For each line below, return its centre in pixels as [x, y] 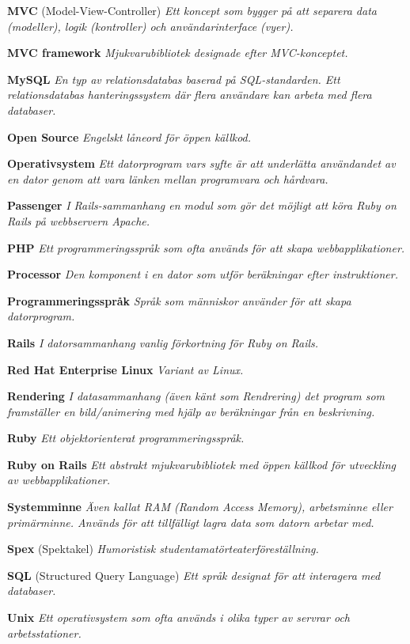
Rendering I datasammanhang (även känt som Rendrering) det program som [196, 396]
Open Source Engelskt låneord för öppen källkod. [129, 136]
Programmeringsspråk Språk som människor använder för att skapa [179, 300]
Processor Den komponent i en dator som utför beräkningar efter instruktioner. [203, 274]
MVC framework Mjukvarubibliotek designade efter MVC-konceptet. [178, 53]
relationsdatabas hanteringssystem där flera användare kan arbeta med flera [190, 95]
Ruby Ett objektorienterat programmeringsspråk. [126, 438]
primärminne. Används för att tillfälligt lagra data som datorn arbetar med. [191, 522]
